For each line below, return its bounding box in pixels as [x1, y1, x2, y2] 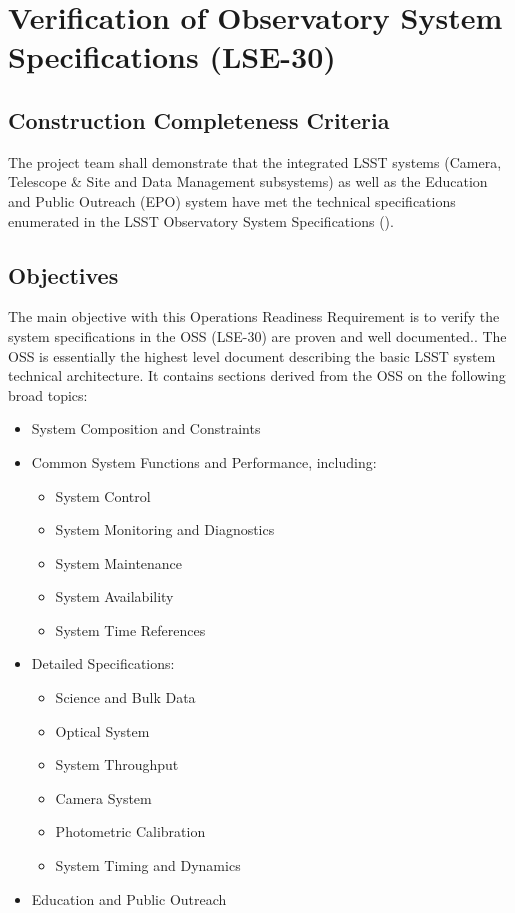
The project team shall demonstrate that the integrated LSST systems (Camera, [8, 151, 502, 172]
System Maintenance [55, 552, 183, 573]
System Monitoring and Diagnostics [55, 519, 275, 540]
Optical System [55, 720, 150, 741]
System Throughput [55, 754, 179, 775]
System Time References [55, 619, 206, 640]
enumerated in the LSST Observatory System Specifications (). [8, 210, 394, 231]
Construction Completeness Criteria [8, 104, 390, 135]
